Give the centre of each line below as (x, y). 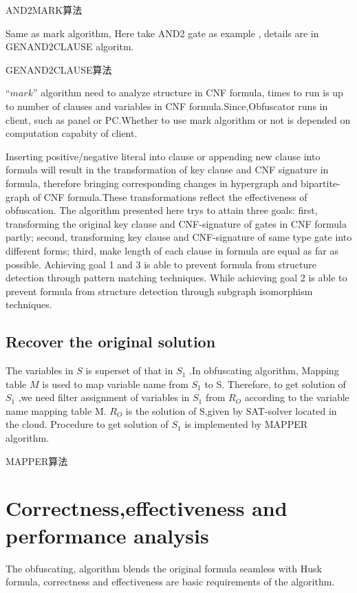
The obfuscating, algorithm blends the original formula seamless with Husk (164, 568)
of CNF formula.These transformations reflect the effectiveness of (170, 196)
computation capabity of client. (72, 133)
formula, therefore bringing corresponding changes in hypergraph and (152, 183)
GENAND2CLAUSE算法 (59, 69)
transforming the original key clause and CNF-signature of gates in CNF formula (176, 223)
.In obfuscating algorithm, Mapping (264, 370)
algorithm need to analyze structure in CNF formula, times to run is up (192, 93)
